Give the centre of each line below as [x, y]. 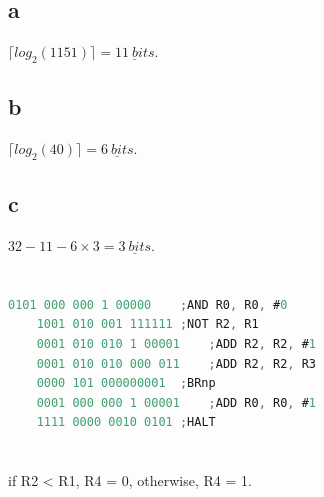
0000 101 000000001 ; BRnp [126, 383]
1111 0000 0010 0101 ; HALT [126, 422]
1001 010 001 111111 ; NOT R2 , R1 [147, 324]
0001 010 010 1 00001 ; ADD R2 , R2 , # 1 [176, 343]
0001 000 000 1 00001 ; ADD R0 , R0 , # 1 [176, 402]
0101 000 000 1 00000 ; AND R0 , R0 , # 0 [148, 304]
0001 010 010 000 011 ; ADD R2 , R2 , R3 [176, 363]
